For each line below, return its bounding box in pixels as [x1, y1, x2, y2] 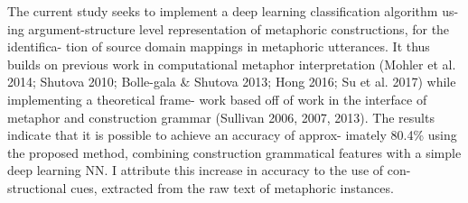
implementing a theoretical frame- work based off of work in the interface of [7, 89, 427, 108]
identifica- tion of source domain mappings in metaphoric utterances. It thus [7, 37, 430, 56]
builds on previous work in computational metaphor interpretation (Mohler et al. [7, 54, 456, 73]
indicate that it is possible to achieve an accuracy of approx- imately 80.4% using [7, 125, 457, 144]
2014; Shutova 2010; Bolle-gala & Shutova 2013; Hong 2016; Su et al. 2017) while [7, 72, 456, 91]
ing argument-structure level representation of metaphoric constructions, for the [7, 19, 450, 38]
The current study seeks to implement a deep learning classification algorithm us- [7, 2, 459, 20]
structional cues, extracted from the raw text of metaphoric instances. [7, 178, 394, 197]
